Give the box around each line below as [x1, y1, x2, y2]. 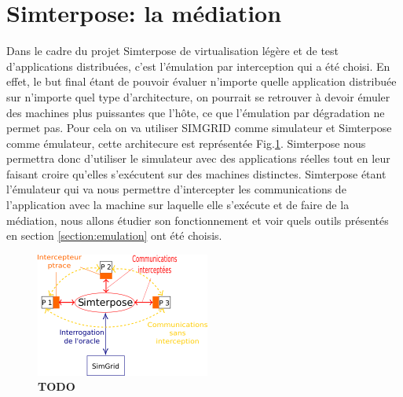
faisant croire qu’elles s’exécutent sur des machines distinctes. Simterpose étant [6, 165, 387, 182]
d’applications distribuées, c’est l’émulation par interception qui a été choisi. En [6, 57, 390, 74]
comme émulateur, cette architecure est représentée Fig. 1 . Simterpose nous [6, 134, 366, 151]
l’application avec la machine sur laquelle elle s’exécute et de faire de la [6, 197, 350, 213]
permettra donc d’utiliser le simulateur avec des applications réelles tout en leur [6, 150, 390, 167]
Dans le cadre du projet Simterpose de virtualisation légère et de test [6, 42, 339, 59]
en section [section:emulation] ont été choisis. [6, 227, 222, 244]
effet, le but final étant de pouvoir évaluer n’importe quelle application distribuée [6, 73, 397, 90]
